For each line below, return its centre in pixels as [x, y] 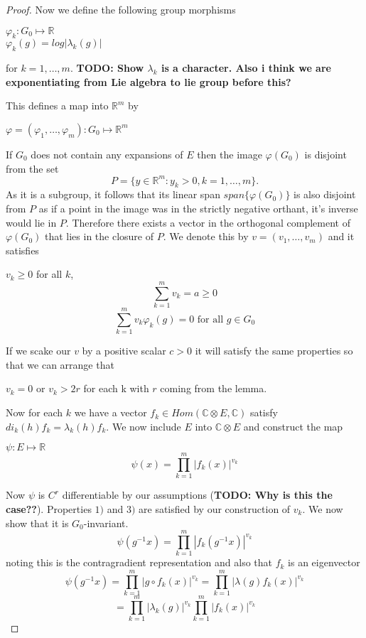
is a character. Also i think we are [246, 68]
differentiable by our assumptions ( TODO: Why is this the [197, 495]
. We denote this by [206, 236]
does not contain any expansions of [107, 154]
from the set [32, 168]
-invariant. [106, 523]
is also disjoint [325, 194]
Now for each [34, 412]
